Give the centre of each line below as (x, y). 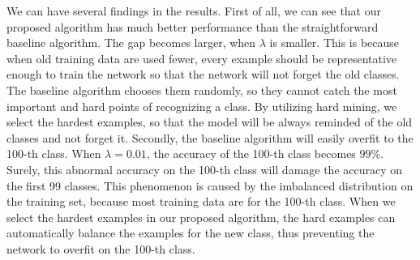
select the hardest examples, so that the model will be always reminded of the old (210, 122)
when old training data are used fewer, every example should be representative (202, 58)
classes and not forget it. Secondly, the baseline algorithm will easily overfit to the (210, 137)
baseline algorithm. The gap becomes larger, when (131, 43)
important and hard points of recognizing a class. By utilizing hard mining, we (202, 106)
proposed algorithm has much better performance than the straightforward (193, 26)
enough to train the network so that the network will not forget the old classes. (203, 74)
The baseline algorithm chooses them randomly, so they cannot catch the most (202, 90)
